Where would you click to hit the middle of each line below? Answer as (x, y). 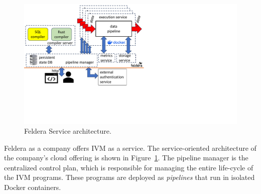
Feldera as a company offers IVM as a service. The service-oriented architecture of (130, 148)
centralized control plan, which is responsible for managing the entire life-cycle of (129, 167)
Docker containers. (33, 187)
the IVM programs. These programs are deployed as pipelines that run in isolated (129, 177)
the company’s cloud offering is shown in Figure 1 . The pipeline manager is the (126, 158)
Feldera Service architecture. (68, 131)
